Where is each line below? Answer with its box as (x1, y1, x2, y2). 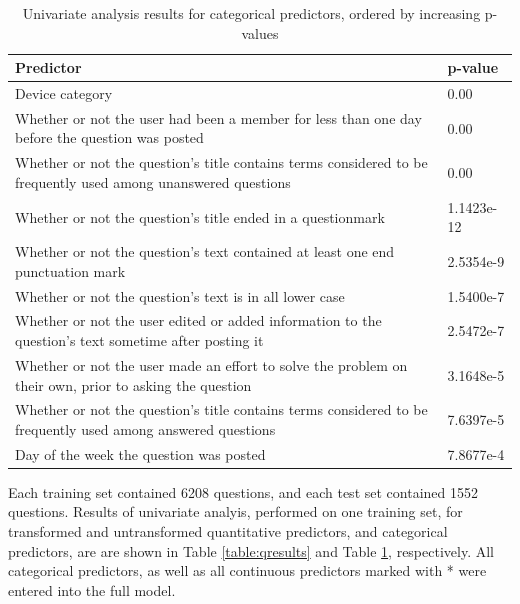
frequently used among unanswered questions (15, 171, 291, 192)
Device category (15, 83, 113, 104)
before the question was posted (15, 127, 204, 148)
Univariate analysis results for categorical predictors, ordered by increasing (22, 3, 481, 23)
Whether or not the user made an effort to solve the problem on (15, 354, 408, 375)
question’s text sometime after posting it (15, 330, 264, 351)
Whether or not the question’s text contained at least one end (15, 241, 395, 262)
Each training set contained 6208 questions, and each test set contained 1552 (8, 481, 478, 502)
